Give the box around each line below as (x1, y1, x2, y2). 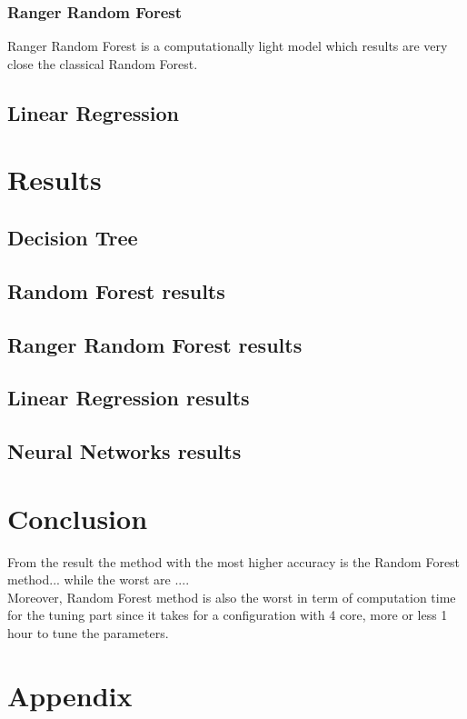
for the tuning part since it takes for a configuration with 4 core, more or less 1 (7, 605, 448, 624)
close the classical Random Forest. (7, 54, 198, 73)
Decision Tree (7, 223, 138, 251)
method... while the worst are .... (7, 570, 190, 589)
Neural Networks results (7, 437, 242, 465)
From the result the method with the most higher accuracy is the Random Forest (7, 552, 461, 571)
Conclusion (7, 499, 148, 536)
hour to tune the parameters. (7, 623, 169, 642)
